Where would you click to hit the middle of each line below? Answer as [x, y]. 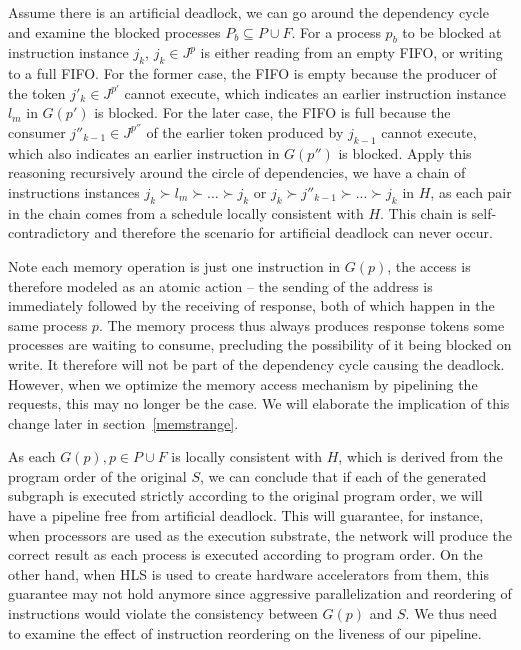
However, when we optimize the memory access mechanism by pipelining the [243, 383]
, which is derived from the [420, 456]
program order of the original [97, 475]
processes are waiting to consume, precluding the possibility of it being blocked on [260, 344]
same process [48, 324]
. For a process [336, 31]
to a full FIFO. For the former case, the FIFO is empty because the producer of [252, 73]
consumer [37, 131]
